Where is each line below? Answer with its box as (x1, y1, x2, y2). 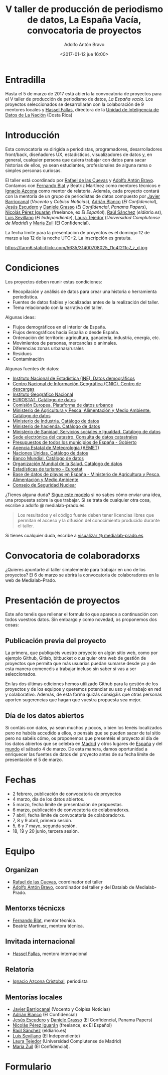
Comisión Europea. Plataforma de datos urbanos (12, 402, 113, 408)
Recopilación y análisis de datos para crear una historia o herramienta (12, 288, 157, 294)
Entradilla (5, 74, 46, 85)
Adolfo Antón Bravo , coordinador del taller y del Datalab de (12, 884, 134, 890)
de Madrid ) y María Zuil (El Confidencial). (5, 220, 90, 226)
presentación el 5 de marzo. (5, 756, 63, 763)
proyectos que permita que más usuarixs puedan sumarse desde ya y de (5, 661, 156, 667)
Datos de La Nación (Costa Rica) (5, 112, 73, 118)
